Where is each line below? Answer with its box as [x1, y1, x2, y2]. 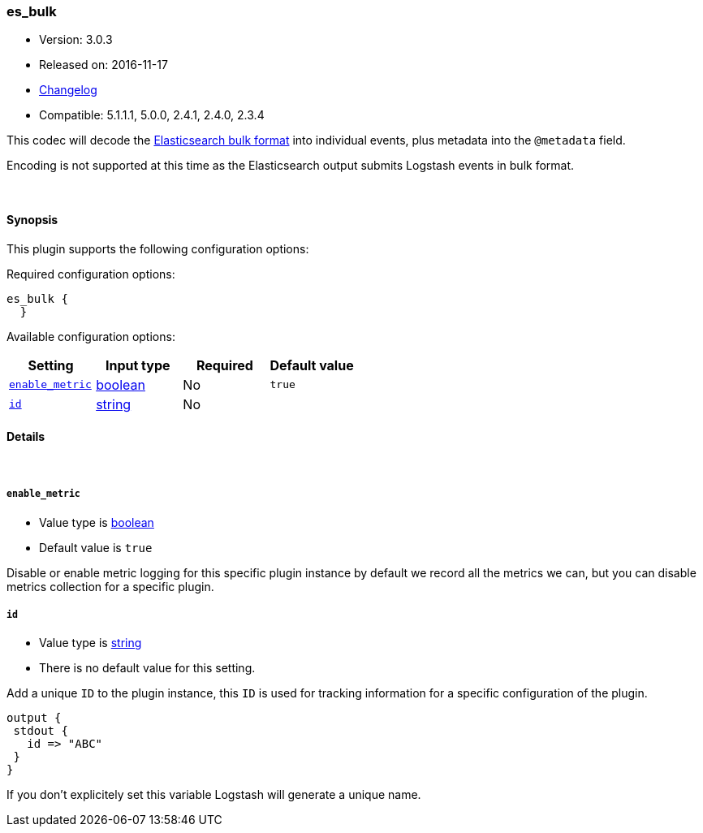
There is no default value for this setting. [39, 661, 256, 675]
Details [6, 429, 45, 444]
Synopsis [6, 212, 58, 227]
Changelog [39, 83, 97, 97]
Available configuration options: [6, 329, 175, 343]
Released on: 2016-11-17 [39, 58, 168, 72]
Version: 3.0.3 [39, 32, 113, 47]
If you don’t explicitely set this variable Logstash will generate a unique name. [6, 788, 421, 802]
